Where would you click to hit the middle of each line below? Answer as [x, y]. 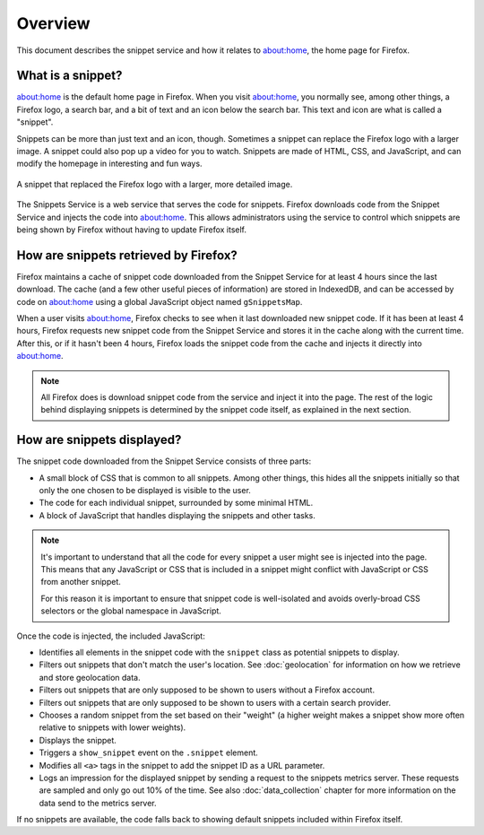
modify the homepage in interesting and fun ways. [109, 164]
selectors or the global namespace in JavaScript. [131, 611]
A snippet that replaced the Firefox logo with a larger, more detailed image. [155, 184]
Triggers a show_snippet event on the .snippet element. [149, 752]
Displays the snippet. [78, 740]
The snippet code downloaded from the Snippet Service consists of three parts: [164, 461]
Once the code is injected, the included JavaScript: [111, 636]
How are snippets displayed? [99, 440]
